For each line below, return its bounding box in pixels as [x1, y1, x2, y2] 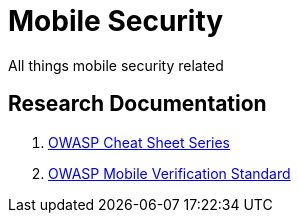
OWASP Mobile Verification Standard [48, 164, 291, 182]
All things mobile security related [8, 56, 224, 74]
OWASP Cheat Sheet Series [48, 133, 231, 151]
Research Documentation [8, 91, 267, 117]
